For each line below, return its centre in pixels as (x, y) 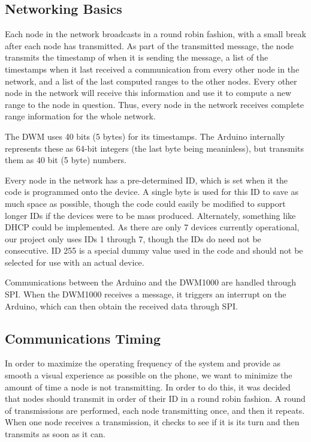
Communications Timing (83, 338)
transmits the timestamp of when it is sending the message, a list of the (137, 57)
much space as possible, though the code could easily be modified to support (145, 203)
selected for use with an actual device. (75, 262)
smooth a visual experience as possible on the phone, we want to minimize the (149, 375)
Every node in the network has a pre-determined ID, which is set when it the (147, 180)
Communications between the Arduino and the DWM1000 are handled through (151, 282)
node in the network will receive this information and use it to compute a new (148, 93)
